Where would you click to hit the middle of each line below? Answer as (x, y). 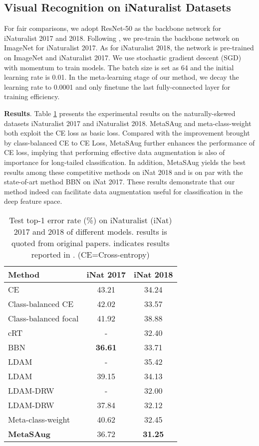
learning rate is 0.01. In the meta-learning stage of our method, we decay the (122, 77)
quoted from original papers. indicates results (91, 243)
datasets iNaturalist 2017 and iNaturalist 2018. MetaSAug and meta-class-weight (128, 123)
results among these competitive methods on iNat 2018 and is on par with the (124, 172)
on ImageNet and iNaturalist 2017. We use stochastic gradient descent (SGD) (123, 57)
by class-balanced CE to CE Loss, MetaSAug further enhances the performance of (129, 142)
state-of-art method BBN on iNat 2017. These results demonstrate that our (120, 182)
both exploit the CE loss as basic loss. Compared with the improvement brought (127, 133)
